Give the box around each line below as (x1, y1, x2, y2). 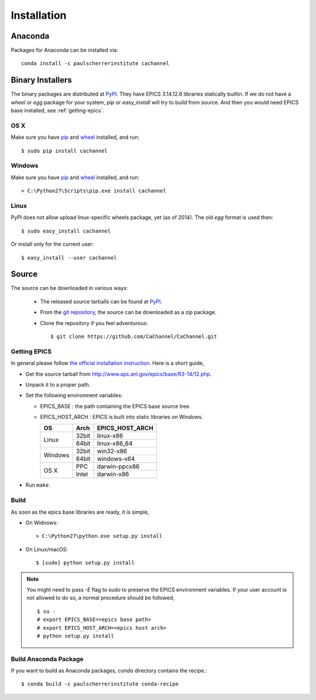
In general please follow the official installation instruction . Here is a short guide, (11, 360, 204, 367)
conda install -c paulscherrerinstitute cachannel (21, 60, 170, 67)
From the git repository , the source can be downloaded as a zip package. (40, 309, 217, 316)
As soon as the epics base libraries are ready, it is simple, (11, 508, 149, 515)
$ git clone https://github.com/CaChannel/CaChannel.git (50, 333, 218, 340)
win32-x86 (97, 447, 128, 455)
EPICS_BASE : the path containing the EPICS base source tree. (40, 402, 191, 409)
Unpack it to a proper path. (25, 381, 91, 388)
